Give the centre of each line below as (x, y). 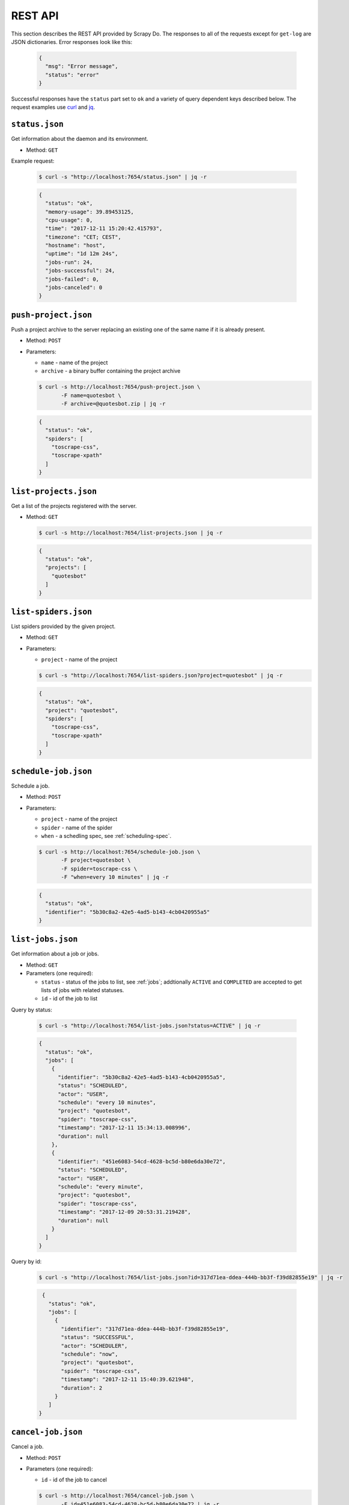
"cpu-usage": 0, (69, 220)
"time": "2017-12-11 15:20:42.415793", (104, 228)
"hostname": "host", (75, 246)
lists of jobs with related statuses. (83, 990)
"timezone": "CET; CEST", (83, 237)
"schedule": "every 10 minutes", (107, 1103)
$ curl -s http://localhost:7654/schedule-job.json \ (120, 852)
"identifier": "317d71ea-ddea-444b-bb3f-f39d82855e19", (145, 1329)
